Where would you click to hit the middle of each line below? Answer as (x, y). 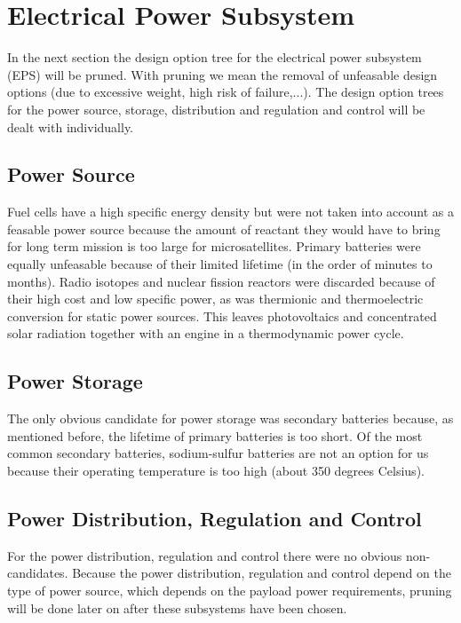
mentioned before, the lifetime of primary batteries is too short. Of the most (215, 435)
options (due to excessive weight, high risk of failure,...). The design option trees (226, 92)
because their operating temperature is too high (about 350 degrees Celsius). (216, 471)
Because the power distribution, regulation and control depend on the (262, 573)
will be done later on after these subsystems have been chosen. (177, 607)
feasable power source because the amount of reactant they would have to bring (224, 229)
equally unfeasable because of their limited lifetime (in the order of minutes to (220, 264)
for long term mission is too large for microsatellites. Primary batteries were (214, 246)
